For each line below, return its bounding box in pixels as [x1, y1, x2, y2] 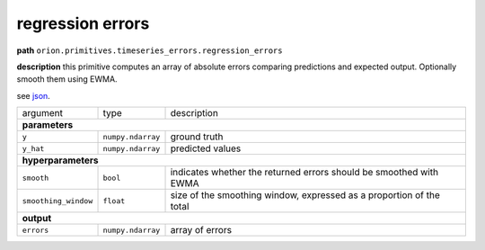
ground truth [170, 130, 224, 143]
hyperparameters [22, 154, 99, 166]
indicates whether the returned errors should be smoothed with [170, 166, 439, 179]
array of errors [170, 224, 233, 237]
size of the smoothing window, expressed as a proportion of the [170, 189, 440, 201]
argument [22, 107, 63, 120]
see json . [16, 90, 51, 101]
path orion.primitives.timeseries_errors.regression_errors [16, 45, 283, 56]
